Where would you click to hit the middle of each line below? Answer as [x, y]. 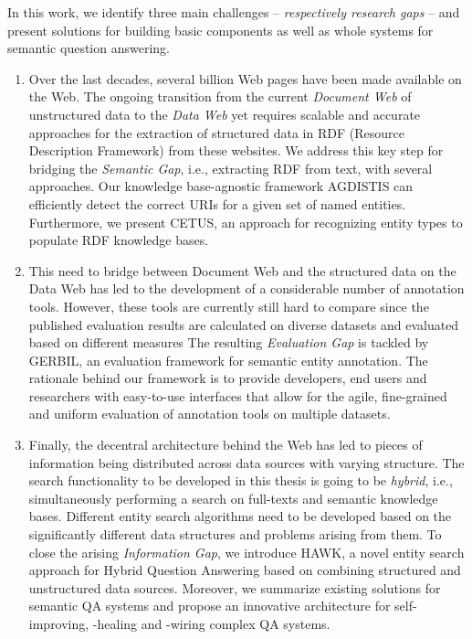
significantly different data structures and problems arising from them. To [235, 534]
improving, [59, 623]
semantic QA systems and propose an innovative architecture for [210, 606]
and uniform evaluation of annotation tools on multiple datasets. [210, 414]
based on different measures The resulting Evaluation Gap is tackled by [229, 342]
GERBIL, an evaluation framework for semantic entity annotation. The [228, 360]
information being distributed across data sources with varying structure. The [246, 462]
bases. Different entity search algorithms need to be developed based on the [240, 516]
